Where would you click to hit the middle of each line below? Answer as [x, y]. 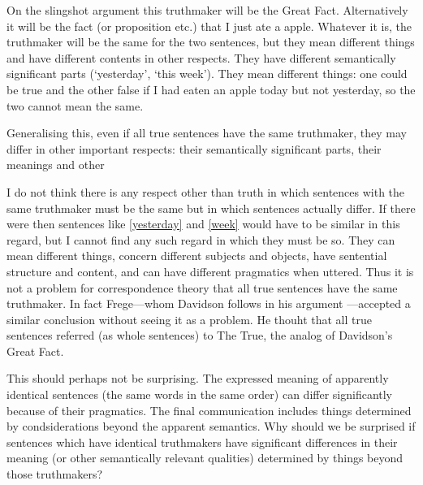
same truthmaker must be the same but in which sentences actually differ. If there [211, 208]
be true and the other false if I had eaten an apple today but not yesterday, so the [211, 89]
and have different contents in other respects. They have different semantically [201, 57]
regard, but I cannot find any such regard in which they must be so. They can [201, 239]
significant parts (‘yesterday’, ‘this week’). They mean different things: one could [207, 74]
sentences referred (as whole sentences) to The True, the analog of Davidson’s [200, 335]
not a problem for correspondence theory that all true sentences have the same [202, 287]
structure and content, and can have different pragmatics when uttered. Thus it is [210, 271]
